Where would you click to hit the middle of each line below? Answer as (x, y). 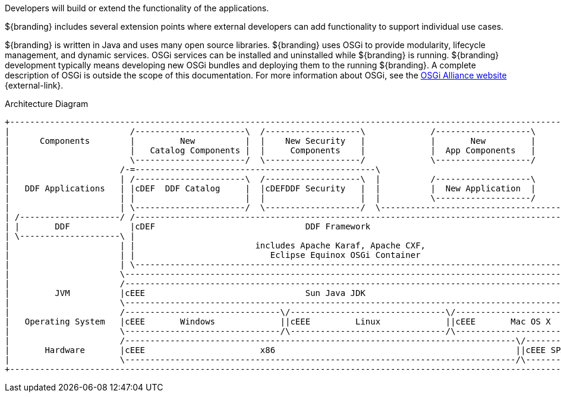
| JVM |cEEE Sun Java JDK (185, 293)
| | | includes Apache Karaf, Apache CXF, (215, 245)
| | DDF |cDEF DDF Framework (188, 226)
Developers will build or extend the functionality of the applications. (137, 8)
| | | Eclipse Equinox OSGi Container (213, 255)
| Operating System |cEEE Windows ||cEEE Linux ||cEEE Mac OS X (278, 322)
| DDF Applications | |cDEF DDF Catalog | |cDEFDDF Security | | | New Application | (270, 188)
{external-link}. (34, 85)
